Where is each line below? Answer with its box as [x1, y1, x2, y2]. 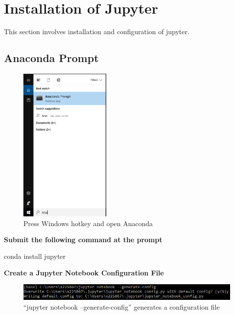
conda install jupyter [4, 251, 66, 261]
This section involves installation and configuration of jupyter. [4, 26, 190, 37]
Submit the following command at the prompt [4, 234, 162, 245]
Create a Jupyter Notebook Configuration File [4, 267, 164, 277]
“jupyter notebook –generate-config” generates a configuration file [23, 301, 220, 312]
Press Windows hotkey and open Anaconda [23, 218, 153, 228]
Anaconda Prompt [4, 50, 99, 65]
